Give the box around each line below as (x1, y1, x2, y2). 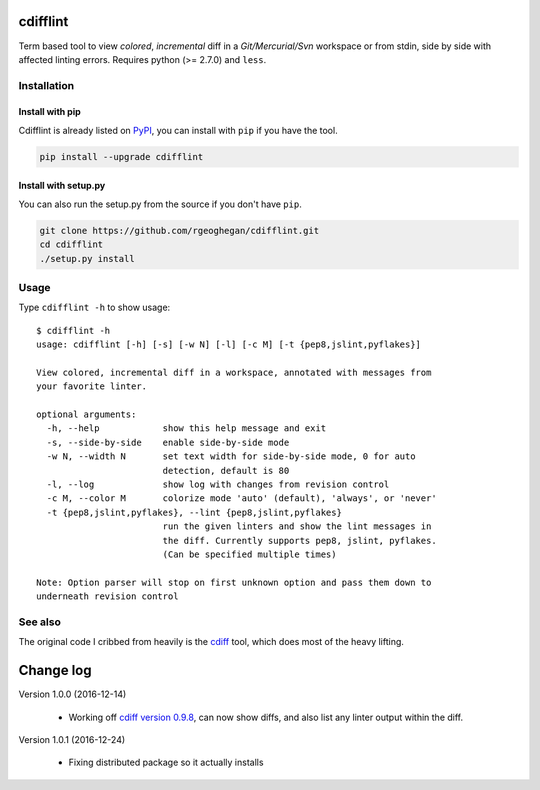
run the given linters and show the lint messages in (162, 521, 432, 532)
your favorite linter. (36, 381, 148, 392)
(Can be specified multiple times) (162, 548, 337, 560)
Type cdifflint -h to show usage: (18, 301, 171, 314)
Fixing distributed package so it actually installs (68, 756, 264, 769)
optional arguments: (36, 409, 137, 420)
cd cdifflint (39, 239, 104, 250)
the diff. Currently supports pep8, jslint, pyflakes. (162, 535, 437, 546)
